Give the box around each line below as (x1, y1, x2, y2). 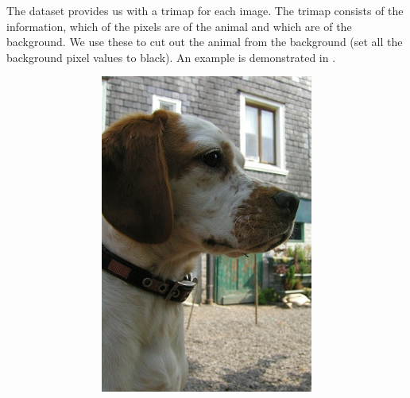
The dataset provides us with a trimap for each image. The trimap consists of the (6, 2, 404, 18)
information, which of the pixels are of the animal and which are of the (6, 17, 352, 34)
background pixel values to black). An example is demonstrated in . (6, 48, 336, 65)
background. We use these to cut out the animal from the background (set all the (6, 33, 403, 50)
